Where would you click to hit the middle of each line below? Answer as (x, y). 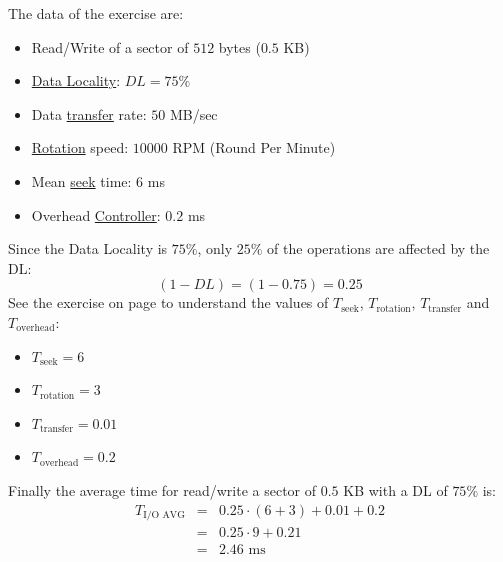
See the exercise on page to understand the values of (168, 302)
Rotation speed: (80, 147)
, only (215, 248)
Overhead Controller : (96, 214)
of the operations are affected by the (378, 248)
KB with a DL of (395, 489)
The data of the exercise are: (96, 13)
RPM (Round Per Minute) (254, 147)
